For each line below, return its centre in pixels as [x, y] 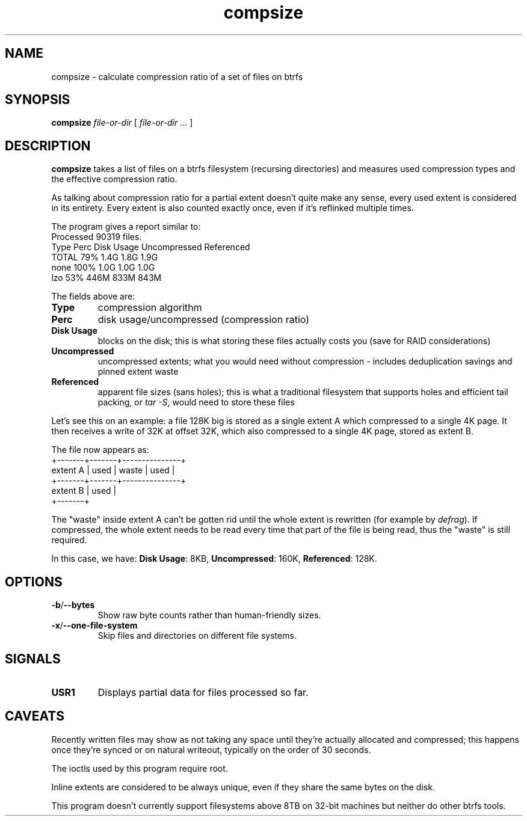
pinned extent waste [138, 372]
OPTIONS [34, 582]
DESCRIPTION [48, 146]
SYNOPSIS [38, 100]
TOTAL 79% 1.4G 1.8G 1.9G [105, 257]
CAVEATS [35, 716]
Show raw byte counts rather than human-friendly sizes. [209, 615]
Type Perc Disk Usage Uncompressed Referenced [151, 247]
